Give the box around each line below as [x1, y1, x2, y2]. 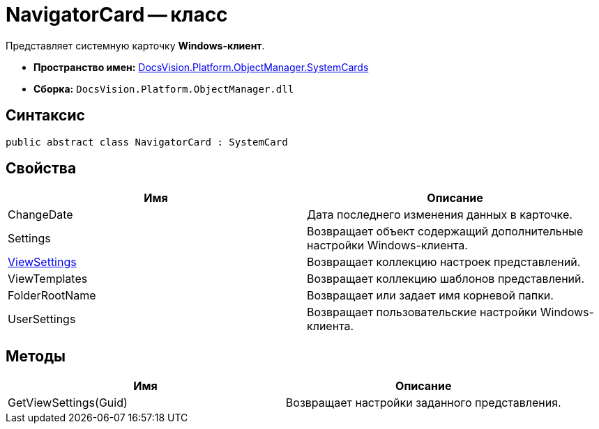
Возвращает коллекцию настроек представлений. [307, 255, 581, 270]
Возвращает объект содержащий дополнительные [307, 224, 584, 239]
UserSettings [8, 312, 76, 327]
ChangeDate [8, 208, 73, 222]
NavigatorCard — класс [6, 3, 228, 26]
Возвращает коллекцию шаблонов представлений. [307, 272, 585, 286]
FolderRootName [8, 288, 96, 303]
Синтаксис [6, 107, 85, 125]
